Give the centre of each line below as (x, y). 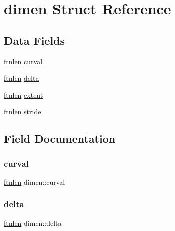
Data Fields (35, 40)
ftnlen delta (22, 78)
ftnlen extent (24, 94)
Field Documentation (60, 139)
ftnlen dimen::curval (35, 182)
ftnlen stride (23, 111)
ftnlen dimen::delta (33, 223)
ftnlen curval (23, 61)
